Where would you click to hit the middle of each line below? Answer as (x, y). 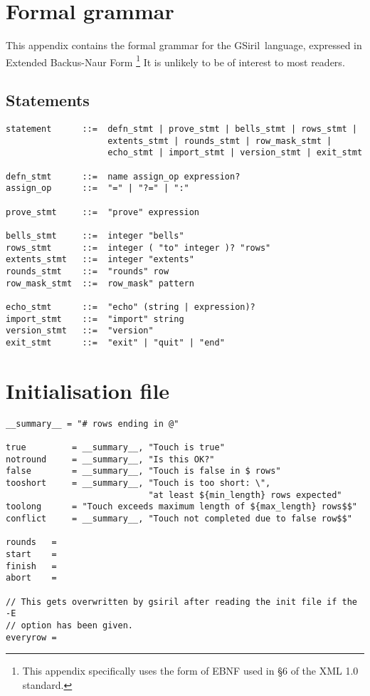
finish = (31, 566)
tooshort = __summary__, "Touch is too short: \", (138, 483)
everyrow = (31, 637)
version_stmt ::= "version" (80, 331)
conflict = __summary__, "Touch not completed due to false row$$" (179, 519)
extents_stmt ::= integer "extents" (100, 260)
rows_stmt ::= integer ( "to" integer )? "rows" (138, 248)
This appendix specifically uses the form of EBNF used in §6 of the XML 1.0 (190, 671)
